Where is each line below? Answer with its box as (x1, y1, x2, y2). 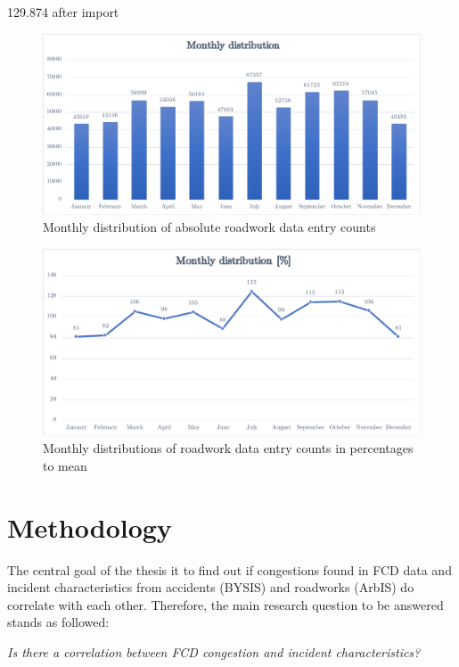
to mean (43, 456, 87, 474)
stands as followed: (7, 613, 110, 631)
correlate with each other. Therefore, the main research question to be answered (7, 595, 444, 613)
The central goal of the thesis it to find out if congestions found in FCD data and (7, 560, 452, 579)
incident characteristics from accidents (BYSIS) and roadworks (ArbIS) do (7, 578, 414, 597)
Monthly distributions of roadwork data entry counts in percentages (43, 439, 414, 457)
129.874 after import (7, 3, 119, 21)
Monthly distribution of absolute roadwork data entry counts (43, 218, 376, 236)
